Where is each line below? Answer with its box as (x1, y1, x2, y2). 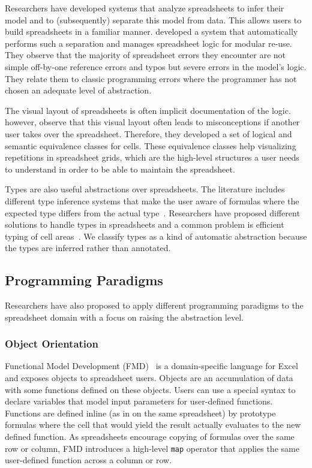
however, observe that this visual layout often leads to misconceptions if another (5, 116, 300, 128)
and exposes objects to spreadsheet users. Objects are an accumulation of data (5, 372, 293, 384)
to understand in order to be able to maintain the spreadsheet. (5, 162, 235, 175)
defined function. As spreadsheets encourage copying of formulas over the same (5, 430, 295, 443)
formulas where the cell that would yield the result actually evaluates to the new (5, 418, 301, 431)
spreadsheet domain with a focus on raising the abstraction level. (5, 310, 244, 323)
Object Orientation (5, 336, 98, 351)
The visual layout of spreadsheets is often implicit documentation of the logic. (5, 104, 291, 116)
